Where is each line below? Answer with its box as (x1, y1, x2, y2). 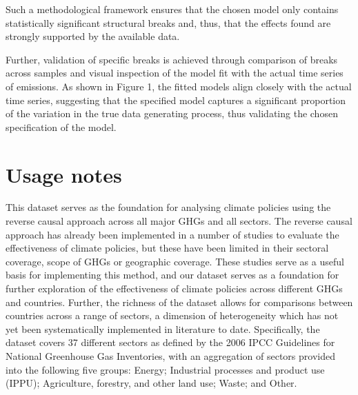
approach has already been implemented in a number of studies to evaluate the (6, 227, 339, 241)
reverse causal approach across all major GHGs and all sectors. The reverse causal (6, 214, 352, 228)
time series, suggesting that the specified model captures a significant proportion (6, 92, 346, 107)
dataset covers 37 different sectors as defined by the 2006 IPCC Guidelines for (6, 335, 335, 350)
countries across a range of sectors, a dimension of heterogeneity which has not (6, 308, 339, 323)
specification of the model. (6, 119, 117, 134)
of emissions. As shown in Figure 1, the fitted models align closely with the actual (6, 79, 352, 93)
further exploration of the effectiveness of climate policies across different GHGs (6, 281, 343, 296)
